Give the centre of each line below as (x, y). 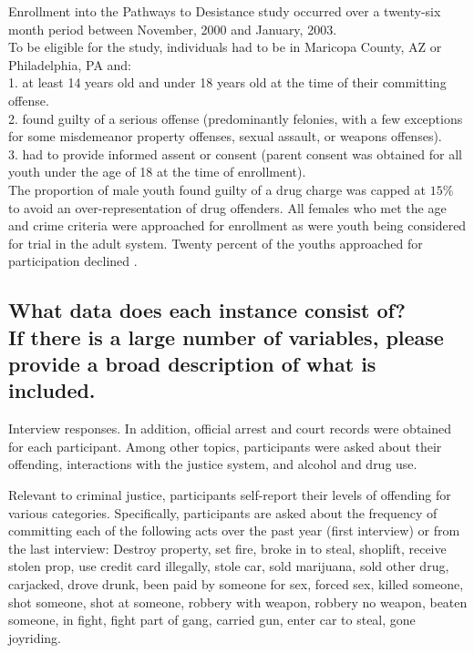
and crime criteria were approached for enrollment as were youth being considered (237, 225)
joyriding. (35, 637)
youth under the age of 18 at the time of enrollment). (157, 172)
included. (52, 390)
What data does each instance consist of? (207, 310)
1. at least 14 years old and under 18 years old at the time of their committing (227, 82)
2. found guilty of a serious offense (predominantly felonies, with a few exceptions (236, 118)
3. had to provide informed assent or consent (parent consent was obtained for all (235, 153)
